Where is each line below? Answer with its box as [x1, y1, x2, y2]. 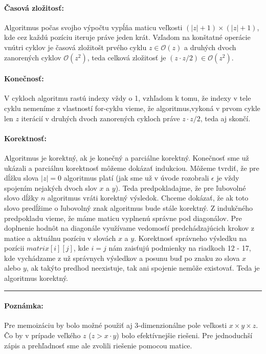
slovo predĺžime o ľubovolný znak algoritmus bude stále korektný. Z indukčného [4, 202, 253, 213]
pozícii [4, 242, 25, 253]
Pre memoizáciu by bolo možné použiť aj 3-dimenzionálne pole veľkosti [4, 320, 227, 330]
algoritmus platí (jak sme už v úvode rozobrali [63, 172, 209, 183]
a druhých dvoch [184, 41, 236, 52]
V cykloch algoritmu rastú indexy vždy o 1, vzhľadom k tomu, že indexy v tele [4, 93, 251, 103]
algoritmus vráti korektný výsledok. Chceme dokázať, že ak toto [48, 192, 249, 203]
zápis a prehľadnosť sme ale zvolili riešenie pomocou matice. [4, 340, 192, 350]
